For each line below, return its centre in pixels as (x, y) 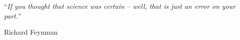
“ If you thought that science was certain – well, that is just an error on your (120, 6)
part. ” (13, 15)
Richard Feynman (31, 32)
